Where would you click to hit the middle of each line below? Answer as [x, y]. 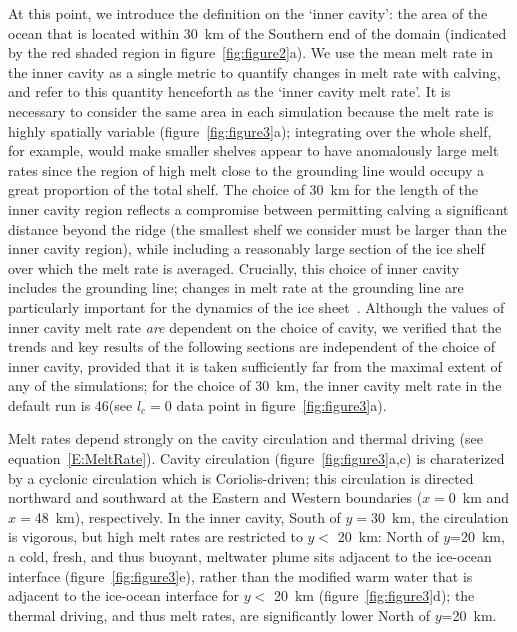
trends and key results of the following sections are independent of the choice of [251, 346]
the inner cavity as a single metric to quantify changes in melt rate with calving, [254, 71]
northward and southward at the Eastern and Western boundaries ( [215, 497]
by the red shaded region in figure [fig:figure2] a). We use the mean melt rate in [250, 52]
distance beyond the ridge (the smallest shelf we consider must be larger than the [257, 228]
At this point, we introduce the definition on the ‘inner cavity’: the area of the [248, 13]
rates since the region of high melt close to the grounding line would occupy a [246, 169]
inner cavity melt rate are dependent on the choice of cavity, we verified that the [255, 326]
